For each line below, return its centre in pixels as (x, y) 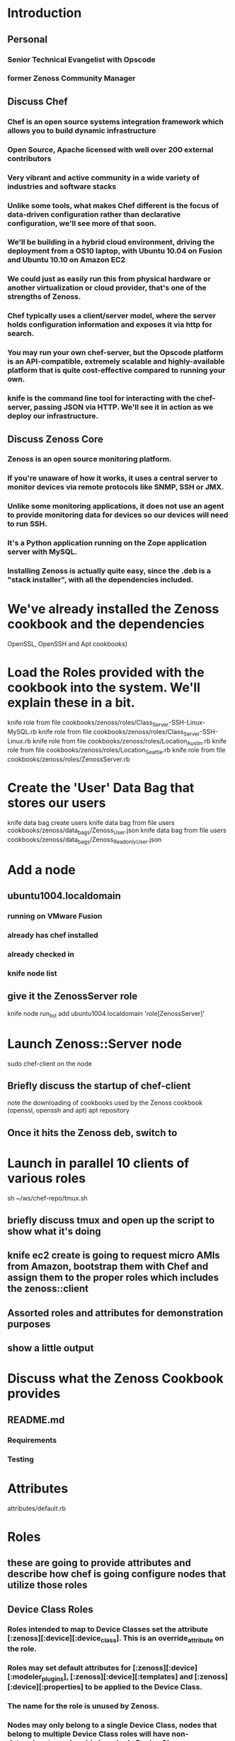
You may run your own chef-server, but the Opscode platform (115, 353)
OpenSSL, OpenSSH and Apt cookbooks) (67, 644)
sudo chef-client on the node (50, 1064)
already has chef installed (53, 935)
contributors (29, 158)
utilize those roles (47, 1585)
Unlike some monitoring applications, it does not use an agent (116, 506)
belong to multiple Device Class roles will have (89, 1734)
